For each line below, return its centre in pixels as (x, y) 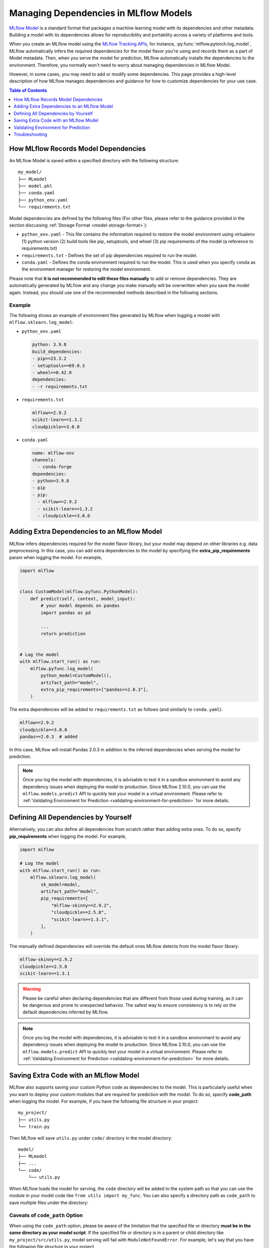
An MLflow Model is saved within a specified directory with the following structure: (94, 160)
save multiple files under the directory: (49, 1203)
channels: (44, 460)
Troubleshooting (30, 134)
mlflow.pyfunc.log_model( (62, 668)
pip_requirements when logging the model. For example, (68, 836)
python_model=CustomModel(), (76, 676)
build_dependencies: (57, 351)
